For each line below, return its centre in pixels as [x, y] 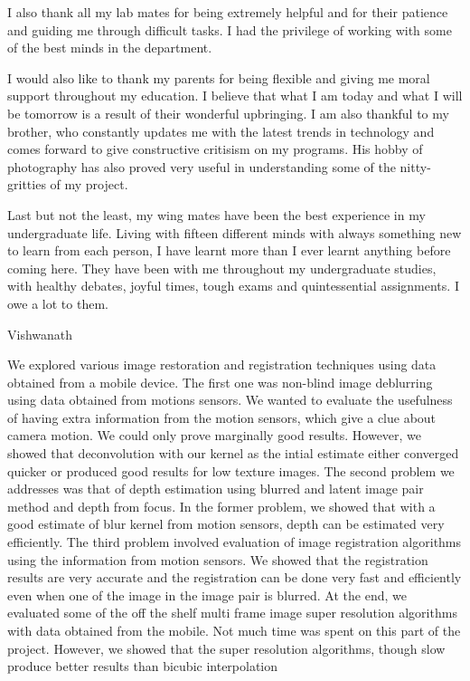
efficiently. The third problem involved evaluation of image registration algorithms [235, 542]
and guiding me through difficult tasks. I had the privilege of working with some [230, 29]
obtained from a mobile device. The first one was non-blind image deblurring [220, 382]
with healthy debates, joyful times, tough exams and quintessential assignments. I [233, 286]
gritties [27, 184]
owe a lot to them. [58, 303]
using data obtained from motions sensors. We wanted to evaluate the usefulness [230, 400]
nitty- [415, 166]
